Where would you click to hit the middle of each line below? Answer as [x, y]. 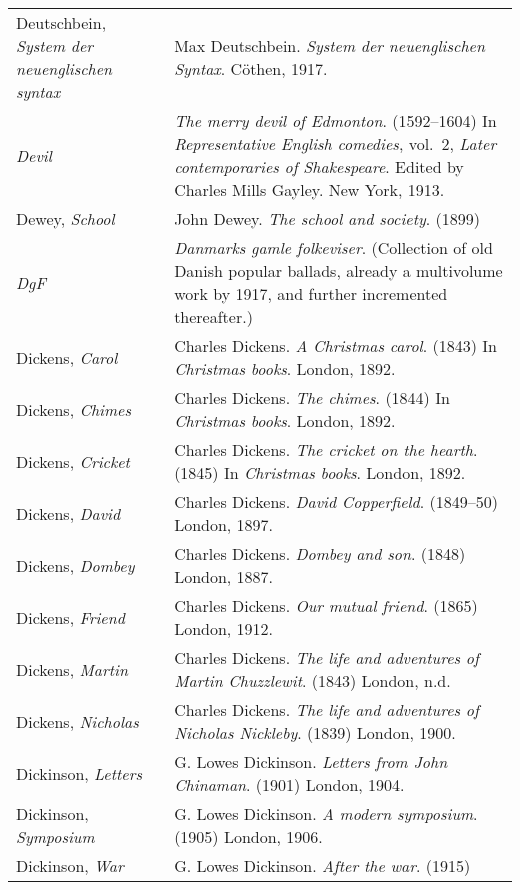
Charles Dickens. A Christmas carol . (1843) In [335, 345]
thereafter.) [213, 316]
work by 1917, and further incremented [311, 293]
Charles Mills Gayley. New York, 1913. [309, 189]
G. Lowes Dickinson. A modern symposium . [326, 813]
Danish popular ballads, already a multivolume [338, 270]
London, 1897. [224, 524]
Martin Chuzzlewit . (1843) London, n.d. [312, 680]
